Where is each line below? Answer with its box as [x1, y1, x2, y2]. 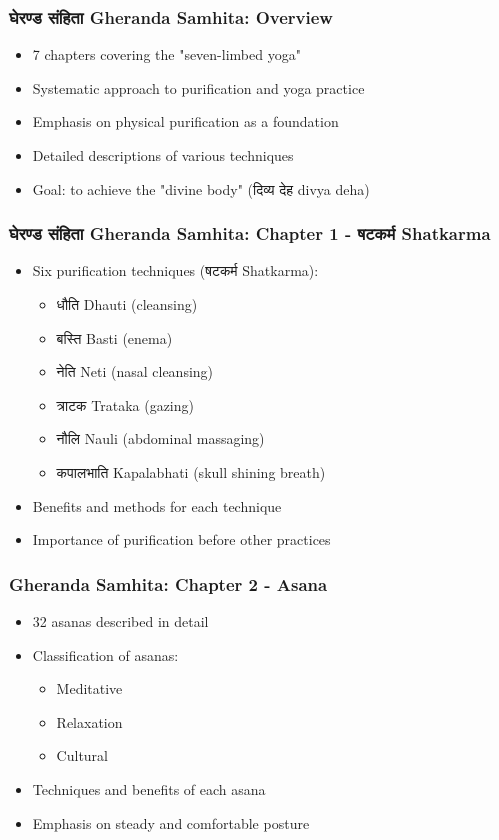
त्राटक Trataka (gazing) [56, 394, 194, 415]
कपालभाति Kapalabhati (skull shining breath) [56, 461, 326, 482]
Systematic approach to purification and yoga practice [32, 77, 365, 98]
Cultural [56, 745, 108, 766]
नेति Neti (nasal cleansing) [56, 361, 214, 382]
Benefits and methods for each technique [32, 495, 282, 516]
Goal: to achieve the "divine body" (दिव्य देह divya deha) [32, 178, 370, 199]
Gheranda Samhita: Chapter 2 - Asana [9, 571, 328, 596]
